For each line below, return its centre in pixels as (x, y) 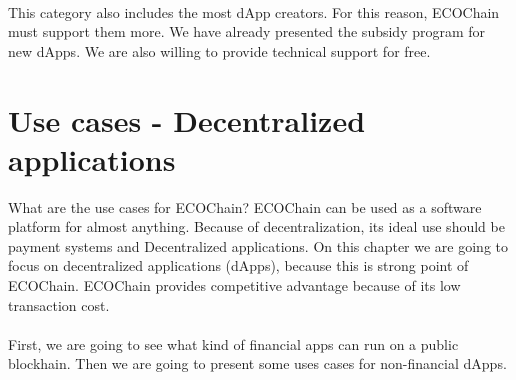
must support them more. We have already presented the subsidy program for (247, 31)
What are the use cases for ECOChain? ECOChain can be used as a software (245, 206)
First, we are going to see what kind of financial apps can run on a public (233, 343)
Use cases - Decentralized (187, 119)
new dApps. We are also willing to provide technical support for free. (219, 50)
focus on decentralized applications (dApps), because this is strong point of (238, 265)
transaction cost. (59, 304)
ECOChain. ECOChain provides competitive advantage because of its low (234, 285)
